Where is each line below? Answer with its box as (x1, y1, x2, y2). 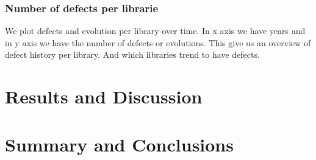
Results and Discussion (5, 84, 203, 109)
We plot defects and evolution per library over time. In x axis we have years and (5, 24, 306, 37)
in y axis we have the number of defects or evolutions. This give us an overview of (5, 36, 311, 49)
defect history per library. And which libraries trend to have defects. (5, 48, 260, 61)
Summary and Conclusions (5, 131, 234, 156)
